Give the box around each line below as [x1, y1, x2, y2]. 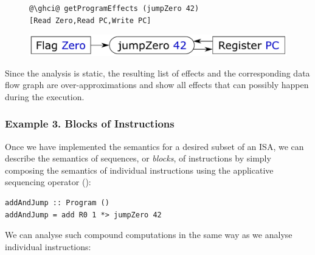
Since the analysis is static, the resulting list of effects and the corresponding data [5, 66, 310, 79]
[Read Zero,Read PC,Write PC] [29, 16, 151, 25]
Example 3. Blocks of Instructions [5, 116, 175, 131]
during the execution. [5, 90, 85, 103]
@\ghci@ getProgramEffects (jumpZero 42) [29, 4, 199, 13]
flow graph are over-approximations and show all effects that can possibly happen [5, 78, 309, 91]
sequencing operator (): [5, 175, 91, 188]
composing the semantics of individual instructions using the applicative [5, 163, 274, 176]
